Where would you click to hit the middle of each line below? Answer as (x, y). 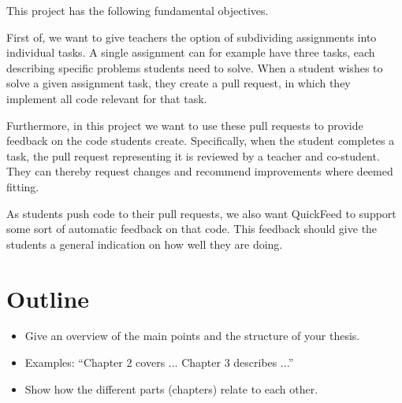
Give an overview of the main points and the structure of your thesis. (192, 336)
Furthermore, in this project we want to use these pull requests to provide (185, 125)
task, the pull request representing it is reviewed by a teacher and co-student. (193, 155)
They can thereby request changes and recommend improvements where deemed (200, 171)
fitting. (23, 186)
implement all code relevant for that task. (107, 98)
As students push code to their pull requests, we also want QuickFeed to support (201, 213)
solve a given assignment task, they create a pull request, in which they (179, 83)
